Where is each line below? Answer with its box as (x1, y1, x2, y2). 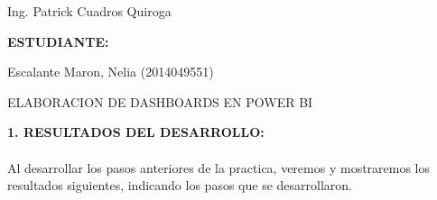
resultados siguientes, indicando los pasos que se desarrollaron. (7, 176, 352, 195)
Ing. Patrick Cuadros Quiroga (7, 2, 172, 20)
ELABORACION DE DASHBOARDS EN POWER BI (7, 92, 313, 111)
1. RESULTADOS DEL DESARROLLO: (7, 123, 265, 141)
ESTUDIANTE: (7, 32, 109, 50)
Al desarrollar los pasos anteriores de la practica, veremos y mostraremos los (7, 158, 431, 177)
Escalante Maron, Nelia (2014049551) (7, 62, 214, 81)
